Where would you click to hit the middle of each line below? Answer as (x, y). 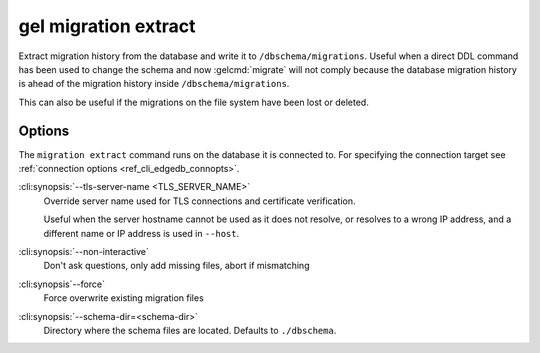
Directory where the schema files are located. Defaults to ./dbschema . (190, 330)
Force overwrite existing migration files (123, 298)
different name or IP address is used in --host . (141, 233)
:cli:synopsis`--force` (61, 284)
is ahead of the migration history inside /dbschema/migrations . (154, 84)
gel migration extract (107, 26)
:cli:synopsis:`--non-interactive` (83, 251)
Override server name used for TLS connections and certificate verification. (199, 201)
